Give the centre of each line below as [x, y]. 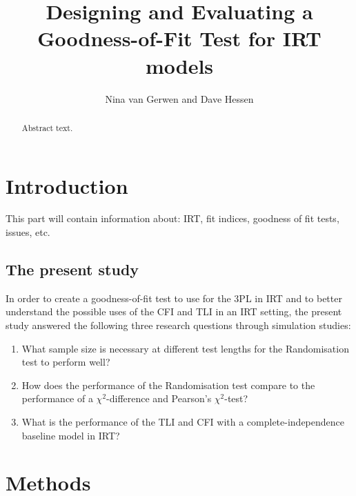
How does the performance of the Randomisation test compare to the [168, 385]
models [179, 65]
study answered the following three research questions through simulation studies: [178, 325]
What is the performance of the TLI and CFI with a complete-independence [183, 422]
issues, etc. [28, 232]
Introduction [67, 185]
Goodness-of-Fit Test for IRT [179, 38]
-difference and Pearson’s [159, 398]
